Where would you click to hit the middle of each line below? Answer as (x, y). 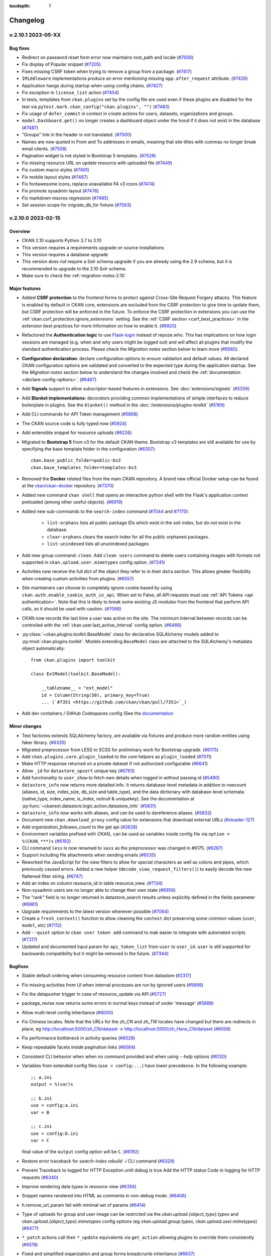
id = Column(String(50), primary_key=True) (95, 695)
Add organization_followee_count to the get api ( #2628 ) (80, 827)
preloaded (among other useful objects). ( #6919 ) (72, 502)
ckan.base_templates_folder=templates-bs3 (84, 467)
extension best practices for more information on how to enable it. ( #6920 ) (99, 326)
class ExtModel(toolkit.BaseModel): (76, 674)
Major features (25, 288)
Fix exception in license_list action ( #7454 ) (71, 92)
